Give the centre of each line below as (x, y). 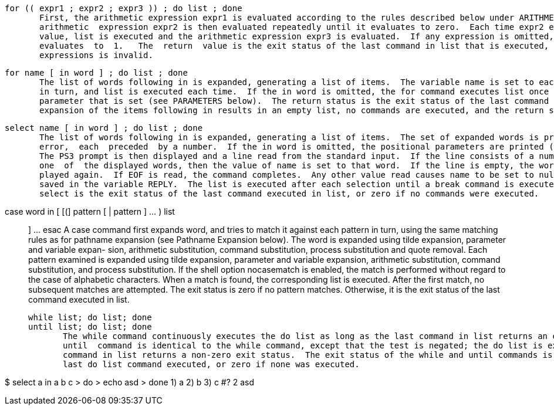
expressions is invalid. (96, 55)
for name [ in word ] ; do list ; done (96, 73)
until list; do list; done (90, 327)
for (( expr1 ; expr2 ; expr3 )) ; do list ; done (124, 8)
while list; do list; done (90, 317)
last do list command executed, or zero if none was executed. (211, 364)
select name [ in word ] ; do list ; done (104, 128)
